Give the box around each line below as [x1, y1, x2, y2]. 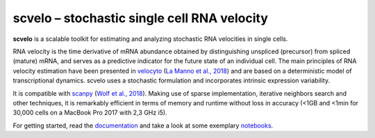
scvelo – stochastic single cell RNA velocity [12, 10, 269, 26]
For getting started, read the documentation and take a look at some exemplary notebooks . [12, 121, 274, 130]
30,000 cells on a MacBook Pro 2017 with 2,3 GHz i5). [12, 108, 167, 117]
